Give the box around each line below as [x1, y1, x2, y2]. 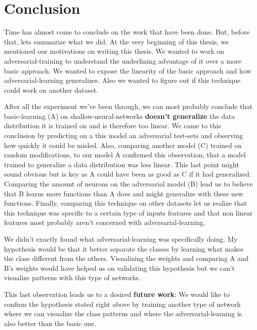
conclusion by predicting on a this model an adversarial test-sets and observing [4, 130, 243, 141]
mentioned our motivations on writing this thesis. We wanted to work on [4, 46, 224, 56]
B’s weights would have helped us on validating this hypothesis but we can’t [4, 262, 235, 273]
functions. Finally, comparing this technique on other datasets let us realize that [4, 198, 247, 208]
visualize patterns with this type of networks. [4, 272, 141, 283]
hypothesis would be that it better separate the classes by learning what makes [4, 243, 244, 254]
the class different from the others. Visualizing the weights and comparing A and [4, 253, 249, 263]
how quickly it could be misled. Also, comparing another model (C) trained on [4, 140, 242, 150]
